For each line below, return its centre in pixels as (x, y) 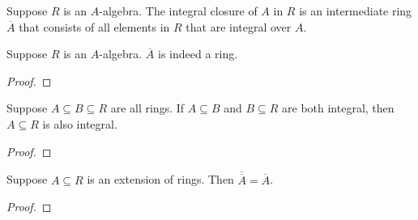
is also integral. (80, 123)
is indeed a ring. (198, 54)
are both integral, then (338, 108)
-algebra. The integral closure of (178, 11)
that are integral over (239, 26)
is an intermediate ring (356, 11)
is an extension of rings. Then (160, 179)
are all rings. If (147, 108)
